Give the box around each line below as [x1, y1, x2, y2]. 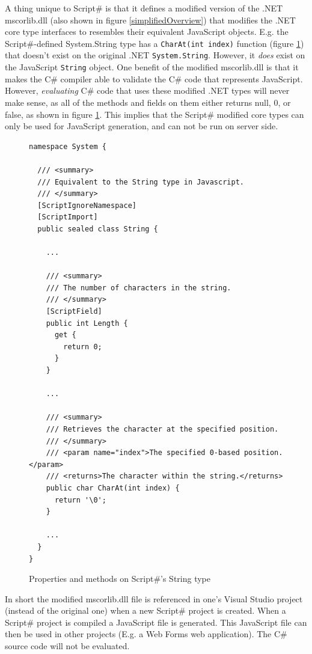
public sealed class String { [37, 224, 158, 233]
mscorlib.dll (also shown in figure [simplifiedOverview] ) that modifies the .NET [5, 13, 296, 26]
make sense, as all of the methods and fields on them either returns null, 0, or [5, 96, 291, 108]
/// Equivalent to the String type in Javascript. [37, 177, 244, 186]
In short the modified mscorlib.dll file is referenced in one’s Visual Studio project [5, 592, 303, 605]
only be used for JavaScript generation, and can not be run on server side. [5, 120, 278, 132]
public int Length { [46, 319, 128, 328]
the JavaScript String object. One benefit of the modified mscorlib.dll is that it [5, 61, 299, 73]
